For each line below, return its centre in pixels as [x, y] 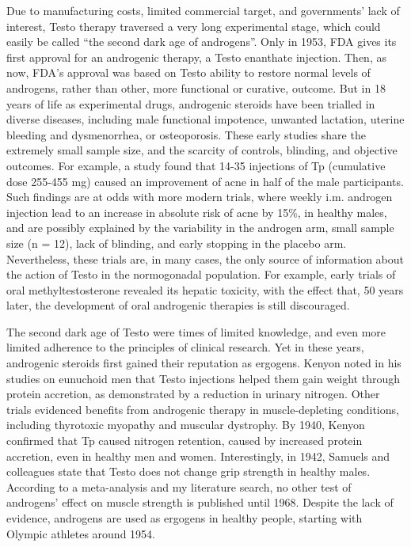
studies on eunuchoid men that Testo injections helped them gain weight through [203, 378]
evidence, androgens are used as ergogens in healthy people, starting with [185, 518]
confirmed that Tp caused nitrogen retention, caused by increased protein [185, 441]
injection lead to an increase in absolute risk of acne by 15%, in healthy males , [197, 212]
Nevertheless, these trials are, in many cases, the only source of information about [205, 258]
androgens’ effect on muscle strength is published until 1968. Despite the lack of [200, 502]
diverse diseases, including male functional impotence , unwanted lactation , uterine [205, 119]
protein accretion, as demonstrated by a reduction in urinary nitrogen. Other [193, 394]
